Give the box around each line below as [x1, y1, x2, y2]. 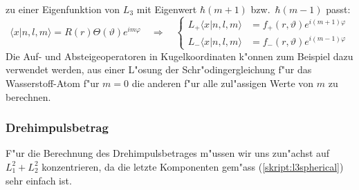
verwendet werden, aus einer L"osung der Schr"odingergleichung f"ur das [6, 62, 312, 77]
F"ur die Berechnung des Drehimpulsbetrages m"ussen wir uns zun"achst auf [6, 146, 330, 160]
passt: [326, 2, 351, 16]
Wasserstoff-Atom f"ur [6, 75, 100, 90]
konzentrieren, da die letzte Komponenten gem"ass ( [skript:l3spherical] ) [42, 159, 344, 173]
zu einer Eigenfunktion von [6, 2, 120, 16]
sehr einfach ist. [6, 173, 72, 187]
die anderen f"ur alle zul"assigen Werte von [131, 75, 314, 90]
